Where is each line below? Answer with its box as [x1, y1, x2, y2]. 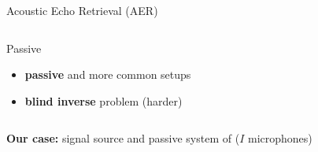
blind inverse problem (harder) [24, 92, 183, 109]
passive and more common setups [24, 66, 191, 83]
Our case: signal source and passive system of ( [6, 130, 240, 146]
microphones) [247, 130, 312, 146]
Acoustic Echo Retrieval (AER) [6, 2, 158, 18]
